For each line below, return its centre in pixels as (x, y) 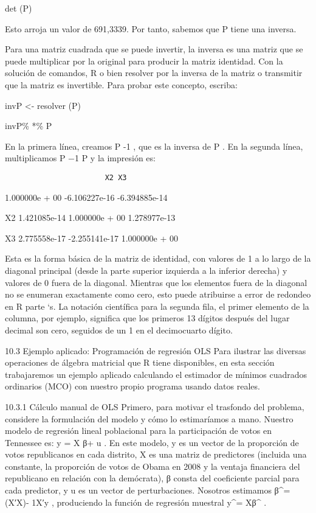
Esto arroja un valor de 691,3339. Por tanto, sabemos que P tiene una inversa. (151, 28)
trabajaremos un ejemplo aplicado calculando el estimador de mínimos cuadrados (156, 374)
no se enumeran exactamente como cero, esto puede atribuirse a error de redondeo (158, 294)
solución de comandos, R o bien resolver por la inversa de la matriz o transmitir (154, 73)
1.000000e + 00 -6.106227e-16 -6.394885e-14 (86, 197)
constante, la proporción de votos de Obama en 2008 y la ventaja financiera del (153, 466)
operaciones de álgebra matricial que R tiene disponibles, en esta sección (140, 362)
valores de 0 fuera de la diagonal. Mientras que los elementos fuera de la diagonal (156, 282)
